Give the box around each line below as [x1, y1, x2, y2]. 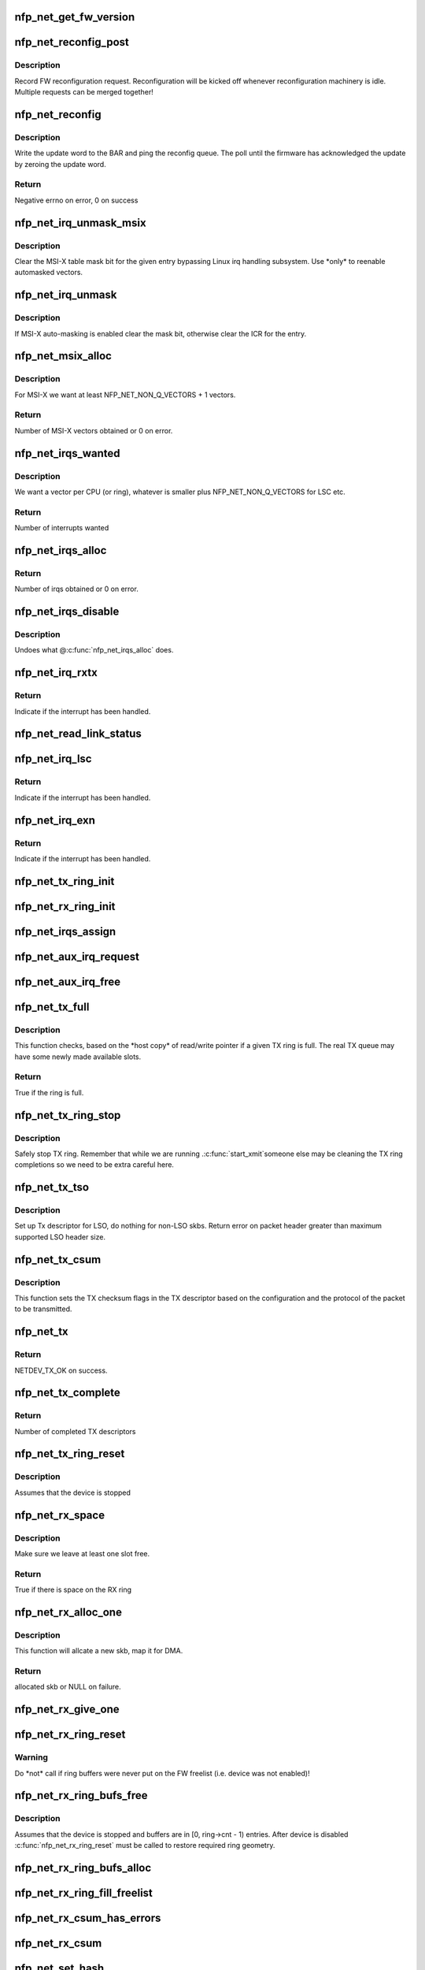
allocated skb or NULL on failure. [14, 1682, 121, 1692]
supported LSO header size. [14, 1232, 106, 1241]
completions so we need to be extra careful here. [14, 1160, 175, 1169]
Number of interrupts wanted [14, 523, 109, 533]
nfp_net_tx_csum [14, 1253, 102, 1266]
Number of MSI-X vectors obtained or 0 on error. [14, 426, 173, 435]
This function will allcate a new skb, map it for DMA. [14, 1646, 183, 1656]
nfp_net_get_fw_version [14, 10, 135, 24]
